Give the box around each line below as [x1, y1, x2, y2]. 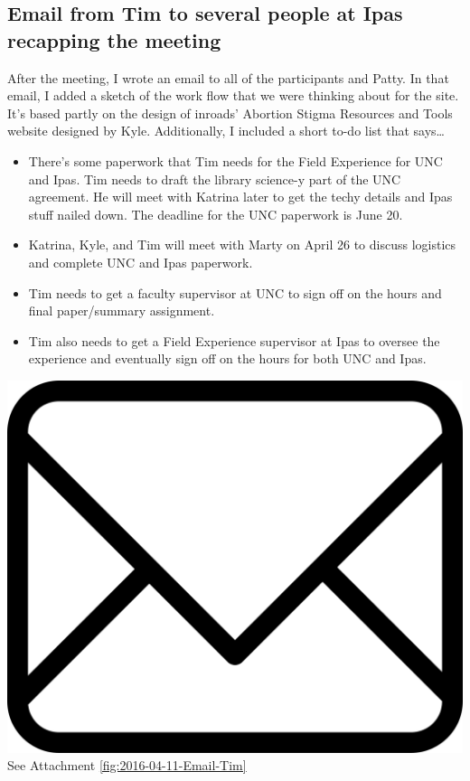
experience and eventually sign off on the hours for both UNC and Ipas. [28, 349, 427, 368]
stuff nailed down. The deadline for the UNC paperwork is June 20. [28, 204, 403, 223]
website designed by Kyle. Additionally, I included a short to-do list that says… [7, 121, 445, 140]
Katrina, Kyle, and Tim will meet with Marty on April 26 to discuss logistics [28, 235, 456, 254]
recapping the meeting [7, 25, 221, 53]
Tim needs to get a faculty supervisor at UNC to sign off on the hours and [28, 283, 442, 302]
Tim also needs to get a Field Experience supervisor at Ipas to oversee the [28, 331, 440, 350]
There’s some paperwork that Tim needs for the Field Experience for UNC [28, 151, 443, 170]
